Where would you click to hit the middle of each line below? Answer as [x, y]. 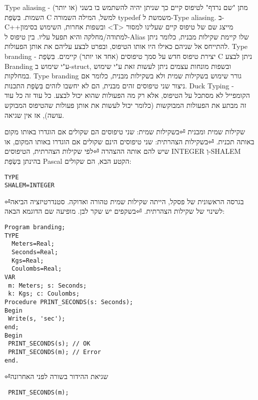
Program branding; [35, 227]
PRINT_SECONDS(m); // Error [55, 352]
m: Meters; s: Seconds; [47, 285]
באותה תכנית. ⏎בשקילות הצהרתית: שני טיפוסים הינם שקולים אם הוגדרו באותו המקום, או [129, 141]
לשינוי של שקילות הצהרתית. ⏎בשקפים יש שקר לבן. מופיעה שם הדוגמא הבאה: [115, 211]
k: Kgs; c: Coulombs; [44, 294]
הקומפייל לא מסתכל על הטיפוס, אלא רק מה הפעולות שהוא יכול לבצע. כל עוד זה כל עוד [127, 95]
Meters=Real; [33, 244]
